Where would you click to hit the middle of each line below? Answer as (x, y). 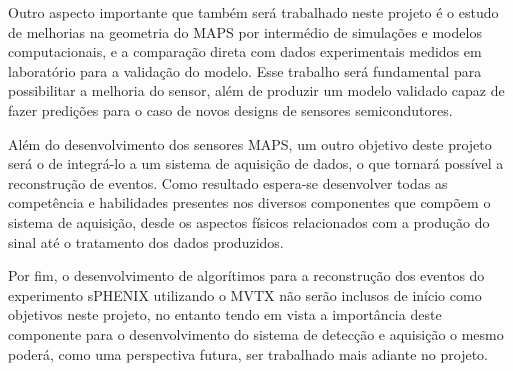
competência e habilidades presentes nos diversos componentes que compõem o (249, 202)
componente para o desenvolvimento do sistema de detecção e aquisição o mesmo (256, 333)
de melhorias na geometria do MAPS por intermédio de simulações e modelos (245, 31)
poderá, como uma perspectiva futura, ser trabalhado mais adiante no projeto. (248, 353)
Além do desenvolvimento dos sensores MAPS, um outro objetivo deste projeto (250, 143)
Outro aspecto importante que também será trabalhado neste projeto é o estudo (253, 12)
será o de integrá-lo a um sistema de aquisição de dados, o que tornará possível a (256, 163)
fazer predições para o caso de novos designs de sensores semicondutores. (230, 109)
